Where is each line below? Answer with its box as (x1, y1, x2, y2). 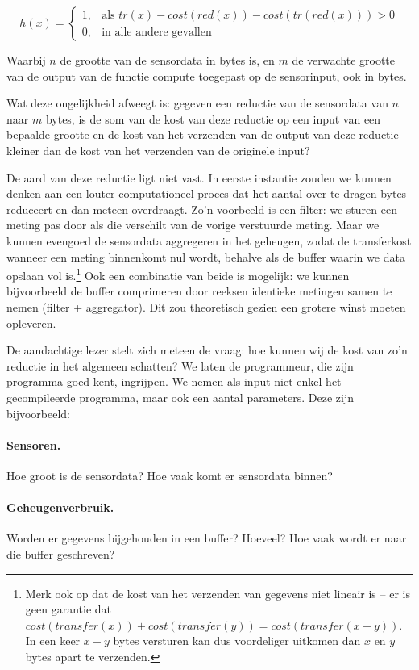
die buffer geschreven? (6, 545, 115, 562)
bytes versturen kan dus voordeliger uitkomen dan (113, 632, 361, 649)
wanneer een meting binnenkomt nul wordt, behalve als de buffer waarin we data (6, 248, 405, 265)
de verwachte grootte (292, 52, 396, 68)
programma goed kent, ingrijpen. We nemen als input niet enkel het (6, 373, 342, 390)
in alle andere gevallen (102, 26, 212, 38)
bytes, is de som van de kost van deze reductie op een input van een (45, 110, 381, 127)
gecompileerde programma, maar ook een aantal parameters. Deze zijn (6, 388, 354, 405)
